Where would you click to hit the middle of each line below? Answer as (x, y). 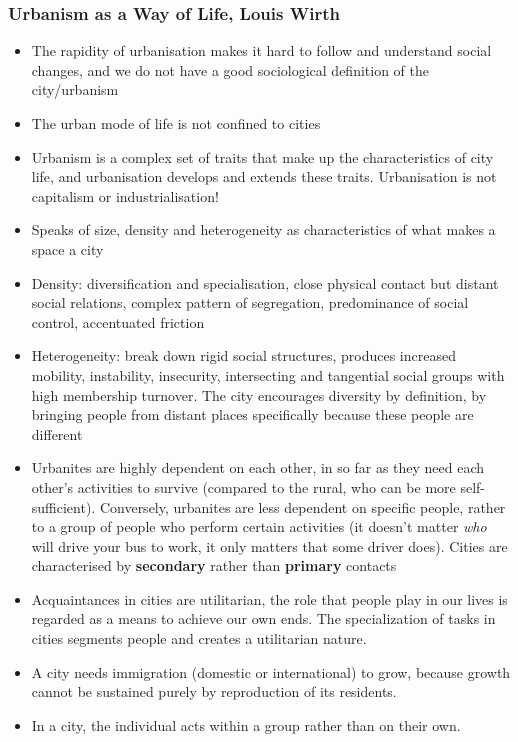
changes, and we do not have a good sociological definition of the (230, 69)
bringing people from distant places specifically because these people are (252, 414)
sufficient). (63, 506)
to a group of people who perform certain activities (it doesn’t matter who (259, 526)
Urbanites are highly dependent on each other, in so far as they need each (258, 467)
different (57, 433)
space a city (67, 248)
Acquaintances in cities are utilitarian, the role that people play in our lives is (269, 598)
